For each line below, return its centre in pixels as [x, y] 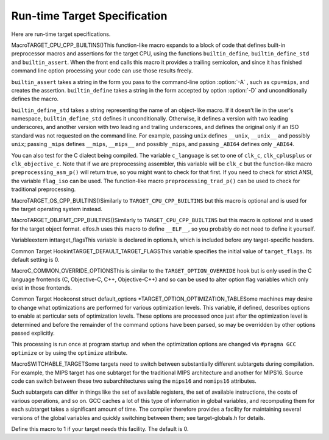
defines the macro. [35, 99]
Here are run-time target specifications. [61, 34]
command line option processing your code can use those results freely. [102, 71]
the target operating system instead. [57, 209]
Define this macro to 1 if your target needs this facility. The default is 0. [100, 428]
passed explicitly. [33, 333]
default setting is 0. [36, 259]
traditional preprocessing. [44, 189]
